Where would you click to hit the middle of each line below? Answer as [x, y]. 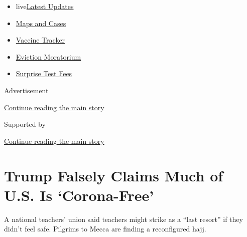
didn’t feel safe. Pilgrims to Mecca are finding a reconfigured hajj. [105, 229]
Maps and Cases [41, 23]
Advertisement [26, 90]
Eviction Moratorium [48, 56]
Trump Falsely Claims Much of [114, 175]
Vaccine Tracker [40, 40]
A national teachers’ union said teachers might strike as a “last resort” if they [124, 219]
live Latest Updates [45, 6]
